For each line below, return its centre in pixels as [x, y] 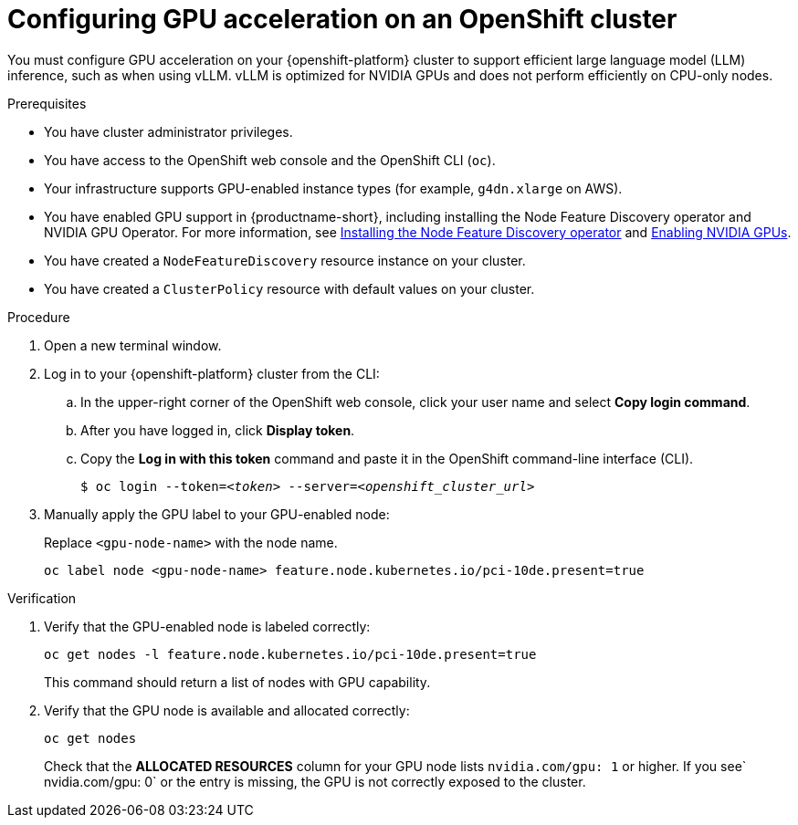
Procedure [39, 317]
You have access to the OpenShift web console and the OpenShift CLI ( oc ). [270, 160]
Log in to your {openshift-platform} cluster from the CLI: [212, 373]
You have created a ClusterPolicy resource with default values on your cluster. [289, 288]
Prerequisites [47, 103]
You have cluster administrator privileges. [168, 131]
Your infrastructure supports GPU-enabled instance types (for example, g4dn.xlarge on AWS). [333, 188]
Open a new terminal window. [133, 345]
